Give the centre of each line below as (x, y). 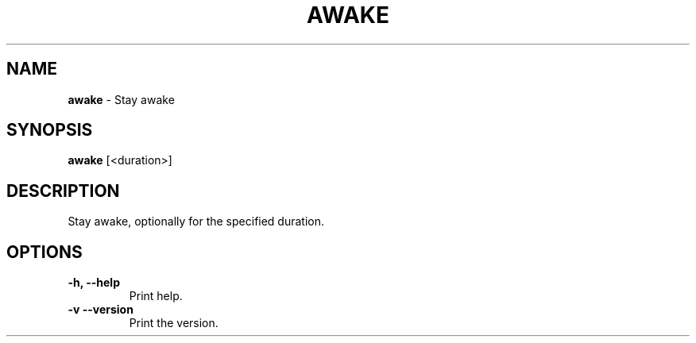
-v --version (101, 310)
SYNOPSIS (50, 130)
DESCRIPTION (63, 191)
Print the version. (174, 323)
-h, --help (94, 283)
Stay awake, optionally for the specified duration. (196, 222)
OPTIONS (44, 252)
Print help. (156, 296)
